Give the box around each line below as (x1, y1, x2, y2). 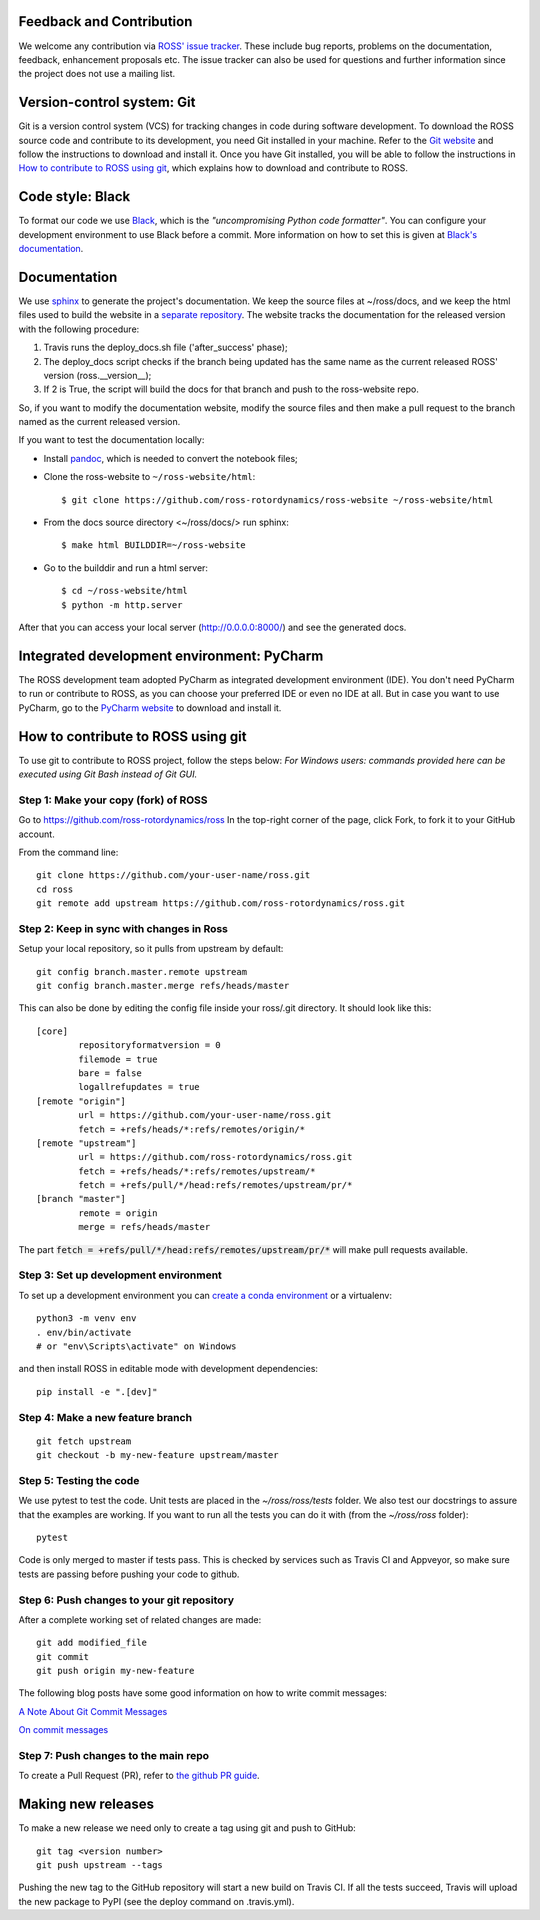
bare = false (78, 1067, 142, 1079)
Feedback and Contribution (18, 13, 193, 30)
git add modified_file (36, 1637, 148, 1649)
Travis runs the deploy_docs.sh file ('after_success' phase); (43, 341, 289, 354)
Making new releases (18, 1796, 155, 1813)
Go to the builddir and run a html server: (43, 561, 209, 574)
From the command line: (18, 846, 119, 858)
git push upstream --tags (36, 1860, 164, 1871)
